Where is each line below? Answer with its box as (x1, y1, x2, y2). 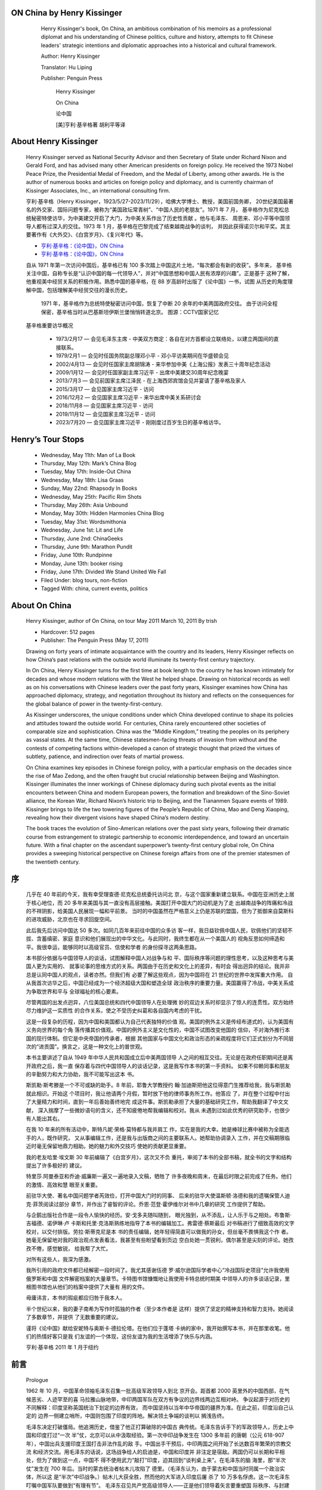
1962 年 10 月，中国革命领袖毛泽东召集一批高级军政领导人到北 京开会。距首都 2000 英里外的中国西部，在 (26, 1387, 284, 1395)
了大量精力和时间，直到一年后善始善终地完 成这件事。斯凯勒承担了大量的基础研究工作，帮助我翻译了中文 (26, 1098, 283, 1106)
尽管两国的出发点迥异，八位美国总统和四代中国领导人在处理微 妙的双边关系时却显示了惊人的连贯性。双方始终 (26, 998, 294, 1005)
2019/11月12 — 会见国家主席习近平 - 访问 (55, 410, 156, 417)
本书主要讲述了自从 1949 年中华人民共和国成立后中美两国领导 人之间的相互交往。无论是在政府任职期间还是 (26, 1054, 288, 1061)
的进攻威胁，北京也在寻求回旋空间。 (26, 915, 115, 923)
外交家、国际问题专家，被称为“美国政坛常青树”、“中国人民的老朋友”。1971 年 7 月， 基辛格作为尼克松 (36, 206, 284, 213)
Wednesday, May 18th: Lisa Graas (41, 476, 124, 483)
